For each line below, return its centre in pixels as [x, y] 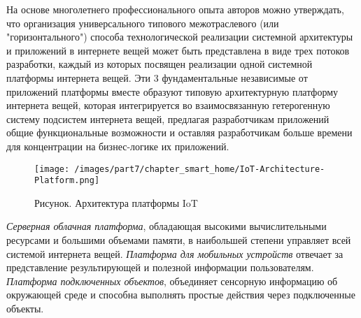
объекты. [25, 308]
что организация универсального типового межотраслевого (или [143, 23]
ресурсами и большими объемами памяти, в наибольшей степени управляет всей [179, 240]
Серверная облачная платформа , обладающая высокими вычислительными [167, 226]
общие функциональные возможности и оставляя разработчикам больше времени [179, 132]
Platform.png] [67, 181]
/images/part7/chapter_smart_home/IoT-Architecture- [200, 169]
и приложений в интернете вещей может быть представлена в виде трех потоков [178, 50]
